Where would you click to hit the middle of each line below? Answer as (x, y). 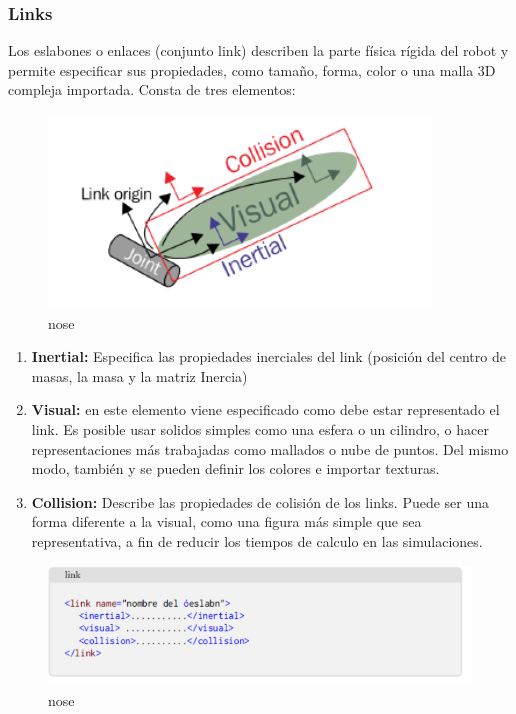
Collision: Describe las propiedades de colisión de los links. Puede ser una (260, 501)
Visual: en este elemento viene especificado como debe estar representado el (265, 409)
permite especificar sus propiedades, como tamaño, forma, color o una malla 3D (252, 69)
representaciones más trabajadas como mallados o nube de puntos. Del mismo (270, 448)
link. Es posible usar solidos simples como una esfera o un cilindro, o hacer (260, 428)
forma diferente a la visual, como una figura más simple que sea (226, 521)
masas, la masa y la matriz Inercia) (139, 375)
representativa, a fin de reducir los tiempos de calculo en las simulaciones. (257, 540)
